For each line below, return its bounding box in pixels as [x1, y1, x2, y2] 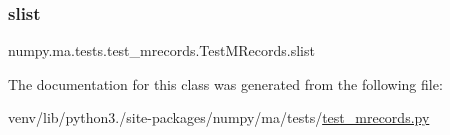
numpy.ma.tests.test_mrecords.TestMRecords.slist [8, 40, 315, 61]
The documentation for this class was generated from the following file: [8, 73, 443, 94]
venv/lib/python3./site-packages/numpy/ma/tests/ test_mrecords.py [8, 107, 430, 128]
